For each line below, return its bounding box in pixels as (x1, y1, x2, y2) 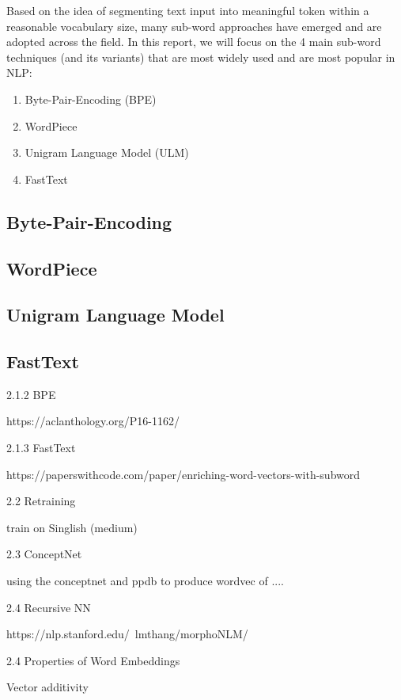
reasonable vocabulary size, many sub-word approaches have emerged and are (6, 17, 382, 34)
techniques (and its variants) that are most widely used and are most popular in (6, 48, 395, 65)
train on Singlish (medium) (6, 519, 138, 535)
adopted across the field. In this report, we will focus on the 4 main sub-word (6, 33, 381, 50)
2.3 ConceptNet (6, 546, 82, 562)
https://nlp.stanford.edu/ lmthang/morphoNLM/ (6, 626, 248, 642)
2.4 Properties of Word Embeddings (6, 652, 180, 668)
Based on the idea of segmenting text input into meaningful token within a (6, 2, 369, 18)
